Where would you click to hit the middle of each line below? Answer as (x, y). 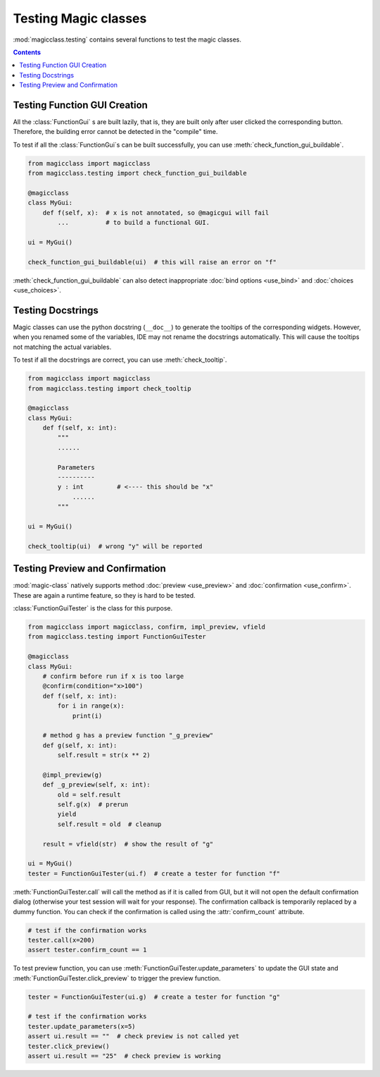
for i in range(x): (91, 706)
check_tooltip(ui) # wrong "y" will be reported (115, 546)
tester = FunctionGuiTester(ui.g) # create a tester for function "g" (154, 997)
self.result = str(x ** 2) (104, 755)
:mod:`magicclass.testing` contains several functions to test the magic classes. (127, 39)
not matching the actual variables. (62, 347)
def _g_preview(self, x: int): (96, 785)
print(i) (87, 716)
